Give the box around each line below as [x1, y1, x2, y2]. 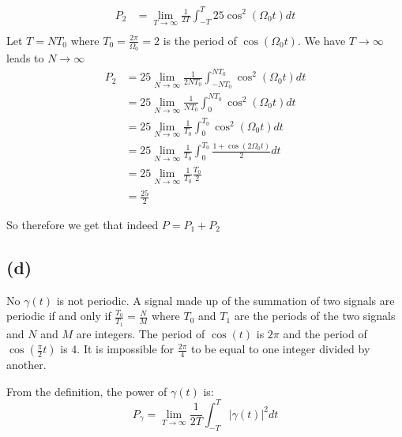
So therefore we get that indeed [6, 216, 159, 232]
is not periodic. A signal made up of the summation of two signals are [56, 292, 395, 308]
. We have [297, 32, 346, 48]
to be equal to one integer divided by [190, 341, 370, 357]
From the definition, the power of [6, 382, 167, 399]
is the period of [163, 32, 237, 48]
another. [6, 356, 47, 373]
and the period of [283, 325, 367, 341]
